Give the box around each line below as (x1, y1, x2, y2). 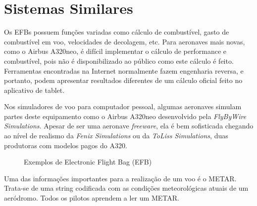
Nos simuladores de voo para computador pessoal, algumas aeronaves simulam (4, 101, 242, 112)
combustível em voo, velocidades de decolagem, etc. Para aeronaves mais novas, (4, 36, 245, 46)
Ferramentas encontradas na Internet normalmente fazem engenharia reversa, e (4, 65, 244, 76)
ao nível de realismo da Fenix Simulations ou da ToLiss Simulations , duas (4, 130, 228, 141)
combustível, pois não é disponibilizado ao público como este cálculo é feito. (4, 55, 234, 66)
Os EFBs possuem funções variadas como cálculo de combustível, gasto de (4, 27, 229, 37)
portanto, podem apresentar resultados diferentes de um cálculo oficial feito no (4, 75, 243, 85)
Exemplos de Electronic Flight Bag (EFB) (24, 157, 152, 167)
